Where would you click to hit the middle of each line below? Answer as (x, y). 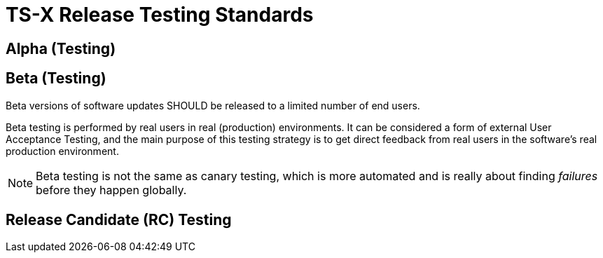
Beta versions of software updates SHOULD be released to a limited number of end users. (213, 105)
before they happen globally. (111, 190)
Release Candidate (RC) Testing (119, 220)
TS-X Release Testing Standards (160, 15)
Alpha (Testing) (61, 48)
